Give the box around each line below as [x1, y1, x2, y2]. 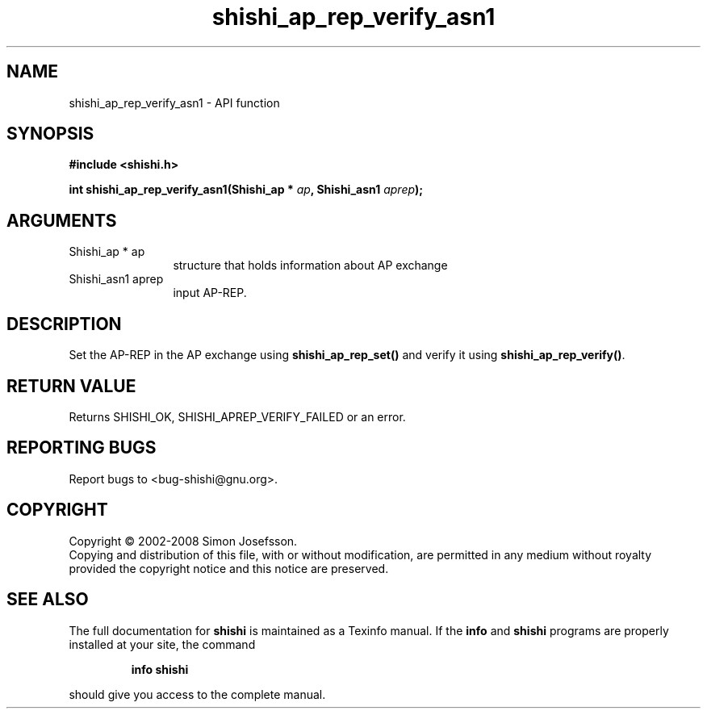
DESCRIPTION [6, 313, 122, 334]
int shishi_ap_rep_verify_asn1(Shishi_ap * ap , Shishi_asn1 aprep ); [69, 182, 424, 197]
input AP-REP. [173, 286, 247, 300]
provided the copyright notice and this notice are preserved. [69, 561, 389, 575]
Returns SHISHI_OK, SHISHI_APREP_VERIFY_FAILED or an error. [69, 409, 406, 424]
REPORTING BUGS [6, 437, 157, 458]
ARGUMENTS [6, 210, 117, 231]
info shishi [131, 662, 189, 676]
